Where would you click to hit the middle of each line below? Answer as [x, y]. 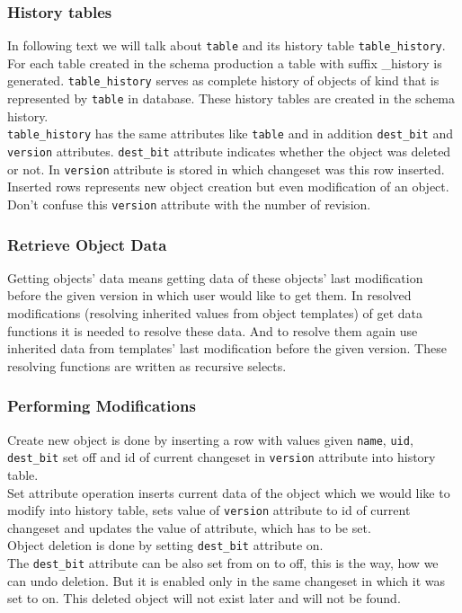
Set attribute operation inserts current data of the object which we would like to [229, 492]
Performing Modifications [102, 406]
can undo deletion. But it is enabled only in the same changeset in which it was [226, 580]
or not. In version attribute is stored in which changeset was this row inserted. [226, 169]
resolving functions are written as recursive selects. [147, 365]
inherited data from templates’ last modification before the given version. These [227, 348]
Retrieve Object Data [87, 244]
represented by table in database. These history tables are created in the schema [231, 98]
